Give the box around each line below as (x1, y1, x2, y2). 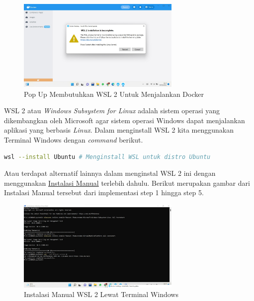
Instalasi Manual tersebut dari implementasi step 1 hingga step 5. (4, 187, 204, 198)
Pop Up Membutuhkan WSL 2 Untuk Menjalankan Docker (24, 88, 204, 99)
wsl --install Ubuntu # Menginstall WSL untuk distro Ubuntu (4, 153, 211, 160)
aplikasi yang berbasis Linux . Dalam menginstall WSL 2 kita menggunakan (4, 125, 234, 135)
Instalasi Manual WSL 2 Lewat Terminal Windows (24, 289, 178, 300)
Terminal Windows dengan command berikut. (4, 134, 143, 145)
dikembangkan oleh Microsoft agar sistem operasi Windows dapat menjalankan (4, 115, 245, 125)
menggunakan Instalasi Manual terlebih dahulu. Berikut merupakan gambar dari (4, 177, 250, 188)
